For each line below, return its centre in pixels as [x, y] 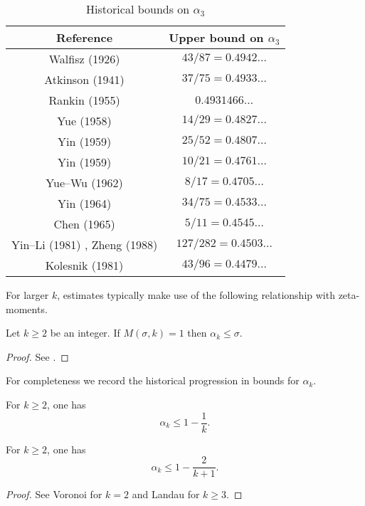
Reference [85, 37]
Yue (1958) [84, 121]
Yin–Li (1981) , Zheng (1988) [85, 244]
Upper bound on [216, 37]
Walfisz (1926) [84, 59]
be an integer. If [85, 333]
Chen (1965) [84, 224]
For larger [27, 295]
